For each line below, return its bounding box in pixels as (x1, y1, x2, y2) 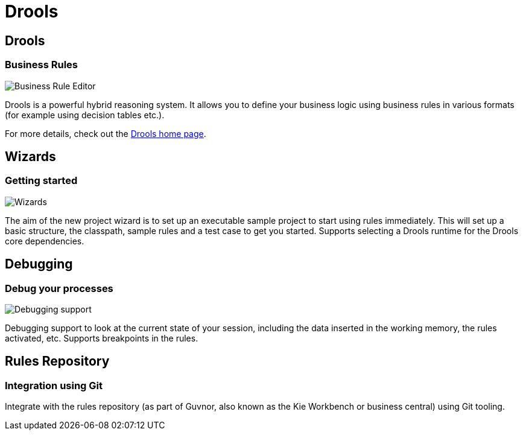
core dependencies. (5, 235, 84, 246)
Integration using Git (5, 379, 103, 392)
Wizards (5, 148, 56, 164)
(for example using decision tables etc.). (5, 109, 165, 120)
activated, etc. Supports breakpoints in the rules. (5, 332, 198, 343)
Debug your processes (5, 282, 113, 294)
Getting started (5, 174, 78, 187)
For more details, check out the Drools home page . (5, 128, 206, 139)
